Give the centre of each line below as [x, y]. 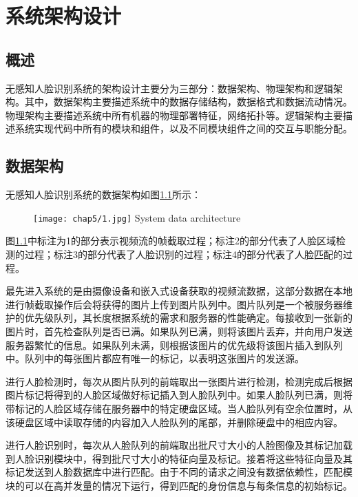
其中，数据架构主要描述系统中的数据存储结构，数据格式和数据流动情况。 [188, 102]
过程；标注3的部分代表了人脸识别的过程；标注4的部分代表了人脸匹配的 [183, 254]
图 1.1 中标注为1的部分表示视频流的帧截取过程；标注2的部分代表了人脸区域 [171, 241]
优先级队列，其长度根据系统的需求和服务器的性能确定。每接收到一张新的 [188, 318]
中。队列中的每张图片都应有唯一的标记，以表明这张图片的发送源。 [155, 358]
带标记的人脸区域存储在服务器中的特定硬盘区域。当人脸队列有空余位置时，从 [179, 408]
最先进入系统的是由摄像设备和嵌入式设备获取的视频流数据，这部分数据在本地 [179, 291]
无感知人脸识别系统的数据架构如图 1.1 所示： [103, 194]
